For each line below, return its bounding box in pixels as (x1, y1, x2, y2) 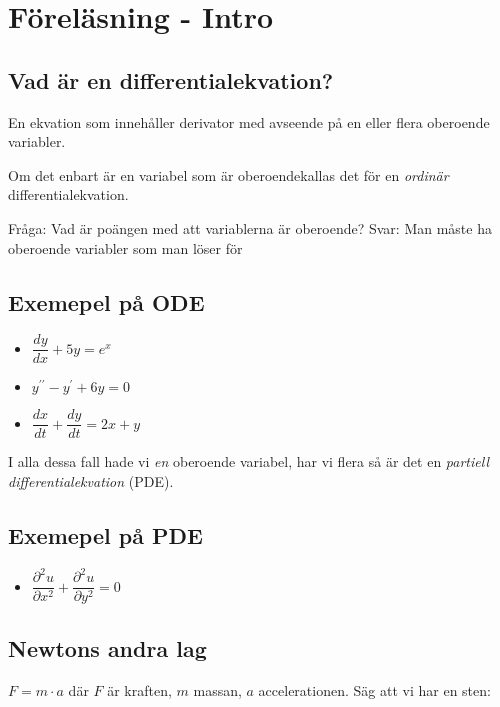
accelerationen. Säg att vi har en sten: (258, 679, 491, 700)
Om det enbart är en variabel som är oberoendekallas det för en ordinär (8, 164, 449, 185)
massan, (193, 679, 242, 700)
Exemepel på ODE (8, 286, 205, 317)
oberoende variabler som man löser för (8, 237, 243, 258)
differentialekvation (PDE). (8, 471, 174, 492)
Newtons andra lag (8, 632, 207, 663)
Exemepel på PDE (8, 520, 203, 551)
